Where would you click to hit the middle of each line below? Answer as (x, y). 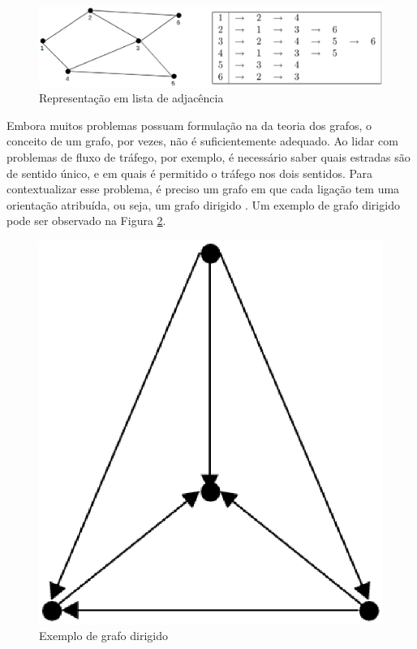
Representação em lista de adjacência (131, 98)
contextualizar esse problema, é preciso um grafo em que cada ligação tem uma (203, 189)
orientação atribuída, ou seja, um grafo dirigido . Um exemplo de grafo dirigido (203, 204)
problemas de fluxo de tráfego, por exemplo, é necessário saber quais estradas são (208, 156)
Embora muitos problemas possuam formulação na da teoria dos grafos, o (189, 125)
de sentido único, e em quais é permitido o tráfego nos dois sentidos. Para (190, 173)
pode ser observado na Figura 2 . (86, 221)
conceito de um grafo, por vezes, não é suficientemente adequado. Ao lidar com (202, 141)
